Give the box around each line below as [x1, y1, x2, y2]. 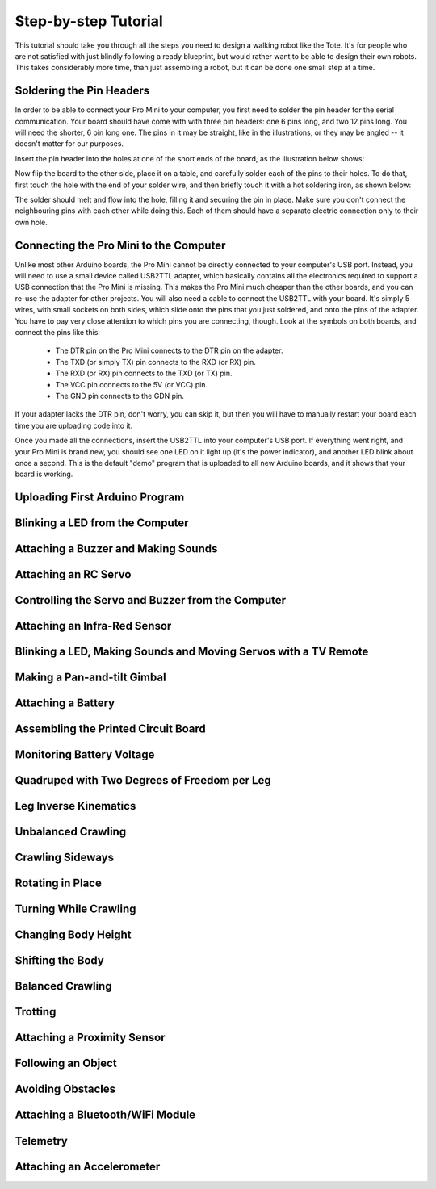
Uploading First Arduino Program [15, 491, 185, 504]
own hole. [15, 217, 48, 227]
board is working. [15, 469, 73, 479]
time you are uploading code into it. [15, 421, 133, 430]
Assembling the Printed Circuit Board [15, 722, 206, 736]
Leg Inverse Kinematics [15, 799, 136, 813]
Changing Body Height [15, 928, 132, 942]
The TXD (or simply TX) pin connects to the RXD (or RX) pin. [55, 357, 256, 366]
